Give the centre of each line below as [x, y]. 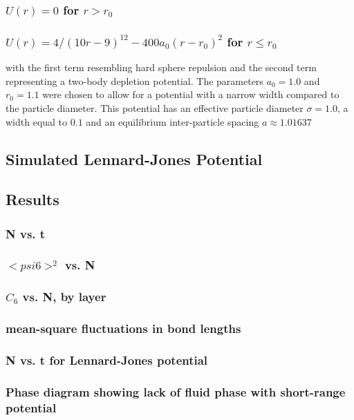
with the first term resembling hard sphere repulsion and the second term [161, 67]
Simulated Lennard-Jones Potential [134, 159]
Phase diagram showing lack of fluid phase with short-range [176, 391]
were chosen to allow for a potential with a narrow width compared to [191, 94]
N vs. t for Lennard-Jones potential [107, 360]
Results [32, 199]
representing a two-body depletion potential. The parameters [134, 80]
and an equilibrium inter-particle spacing [173, 121]
